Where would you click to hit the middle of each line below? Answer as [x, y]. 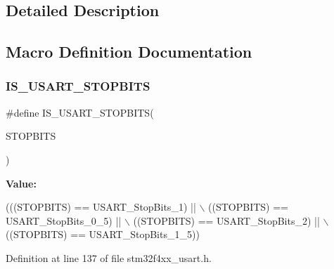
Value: [21, 183]
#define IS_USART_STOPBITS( [80, 112]
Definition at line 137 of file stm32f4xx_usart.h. [109, 257]
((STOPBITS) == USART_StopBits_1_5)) [103, 234]
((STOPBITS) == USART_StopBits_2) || [226, 220]
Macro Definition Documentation [129, 52]
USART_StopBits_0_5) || [64, 220]
